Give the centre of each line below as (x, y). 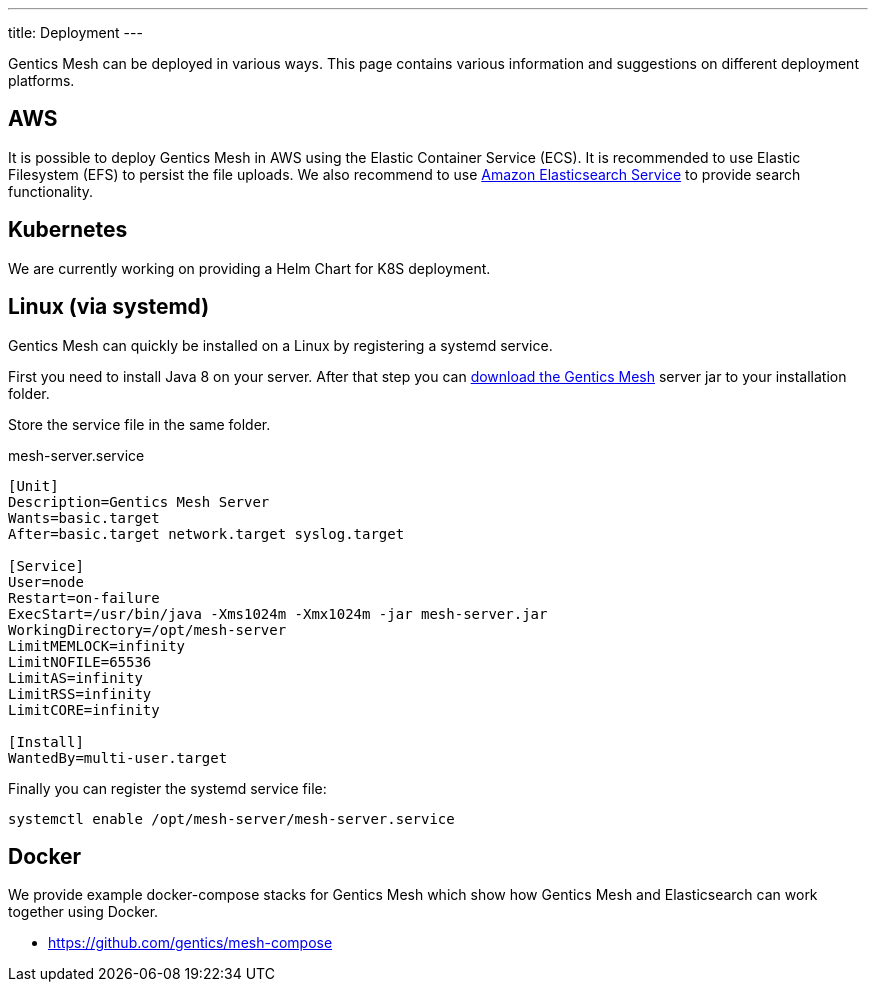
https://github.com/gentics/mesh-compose (190, 943)
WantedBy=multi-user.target (118, 757)
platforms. (41, 80)
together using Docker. (83, 912)
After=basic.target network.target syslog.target (206, 533)
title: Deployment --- (75, 32)
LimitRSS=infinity (80, 693)
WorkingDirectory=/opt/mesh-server (147, 629)
